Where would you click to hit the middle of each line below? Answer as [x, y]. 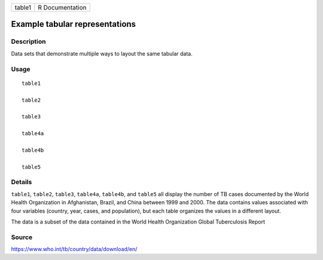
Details [22, 182]
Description [28, 42]
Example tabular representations [74, 24]
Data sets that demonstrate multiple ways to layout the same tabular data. [102, 53]
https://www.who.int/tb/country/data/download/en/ [74, 249]
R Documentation [62, 7]
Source [22, 237]
